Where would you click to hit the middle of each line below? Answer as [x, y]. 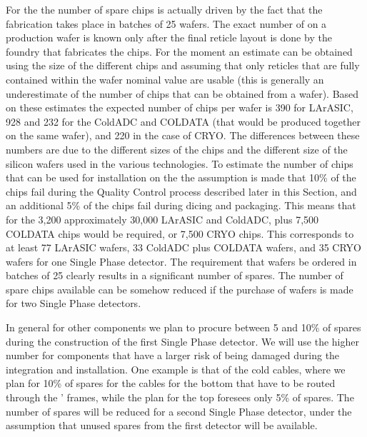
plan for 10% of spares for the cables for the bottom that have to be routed [171, 383]
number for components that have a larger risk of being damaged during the [173, 355]
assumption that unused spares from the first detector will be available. [162, 425]
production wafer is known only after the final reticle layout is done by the [169, 37]
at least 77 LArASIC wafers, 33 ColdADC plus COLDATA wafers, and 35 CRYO [183, 247]
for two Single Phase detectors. [74, 303]
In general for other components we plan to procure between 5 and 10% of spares [183, 327]
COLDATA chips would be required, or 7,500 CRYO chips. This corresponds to [180, 233]
